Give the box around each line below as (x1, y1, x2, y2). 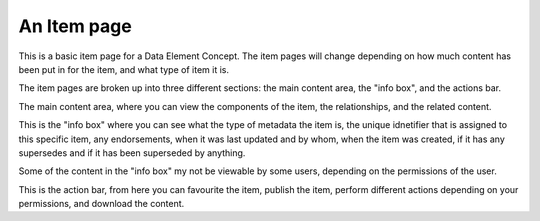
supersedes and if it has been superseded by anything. (18, 146, 246, 159)
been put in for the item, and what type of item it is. (18, 63, 230, 75)
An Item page (18, 15, 132, 37)
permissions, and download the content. (18, 198, 185, 210)
